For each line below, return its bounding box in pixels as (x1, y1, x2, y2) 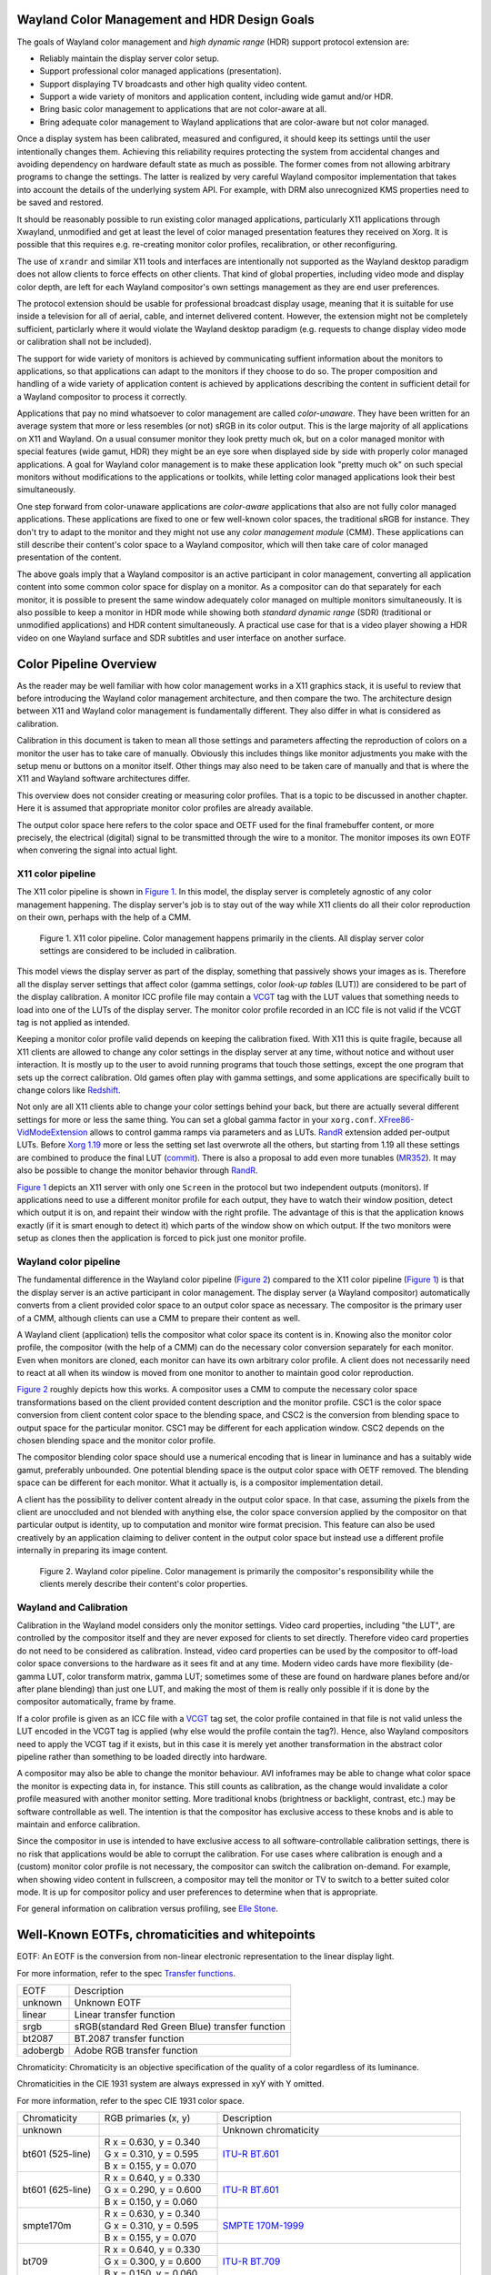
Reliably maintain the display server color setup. (39, 53, 220, 64)
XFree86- (377, 1114, 415, 1125)
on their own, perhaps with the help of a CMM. (16, 912, 192, 923)
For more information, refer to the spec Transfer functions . (16, 1967, 236, 1978)
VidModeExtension (16, 1127, 88, 1137)
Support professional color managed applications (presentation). (39, 66, 282, 76)
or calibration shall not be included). (16, 337, 152, 348)
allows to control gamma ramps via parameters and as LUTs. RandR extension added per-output (89, 1127, 450, 1137)
